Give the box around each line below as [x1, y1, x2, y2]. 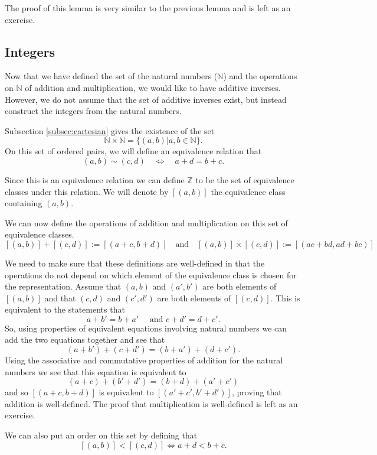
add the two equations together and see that [5, 333, 165, 346]
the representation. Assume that [5, 280, 122, 292]
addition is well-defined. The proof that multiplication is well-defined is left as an [5, 397, 298, 409]
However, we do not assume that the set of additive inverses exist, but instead [5, 93, 287, 105]
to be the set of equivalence [195, 173, 294, 186]
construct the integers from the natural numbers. [5, 105, 182, 117]
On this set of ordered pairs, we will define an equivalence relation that [5, 145, 262, 157]
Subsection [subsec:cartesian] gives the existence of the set [5, 124, 215, 136]
